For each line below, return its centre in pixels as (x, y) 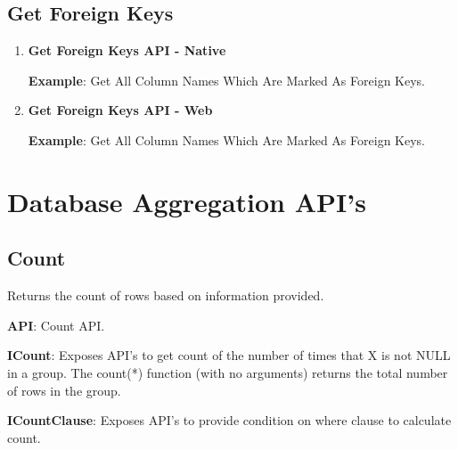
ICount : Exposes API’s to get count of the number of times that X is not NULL (229, 355)
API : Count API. (56, 325)
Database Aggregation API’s (187, 201)
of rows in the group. (64, 390)
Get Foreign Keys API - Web (120, 110)
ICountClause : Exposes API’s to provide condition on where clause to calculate (229, 420)
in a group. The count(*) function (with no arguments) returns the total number (228, 372)
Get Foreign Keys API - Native (127, 50)
